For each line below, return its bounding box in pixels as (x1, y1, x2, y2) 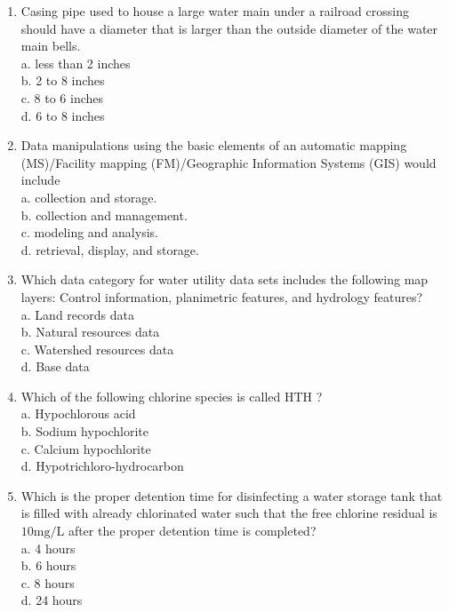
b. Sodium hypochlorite (20, 422, 148, 441)
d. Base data (20, 357, 90, 376)
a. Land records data (20, 305, 134, 323)
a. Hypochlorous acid (20, 404, 136, 423)
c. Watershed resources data (20, 339, 174, 358)
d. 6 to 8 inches (20, 106, 105, 124)
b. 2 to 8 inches (20, 71, 105, 90)
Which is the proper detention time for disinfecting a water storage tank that (20, 486, 443, 505)
